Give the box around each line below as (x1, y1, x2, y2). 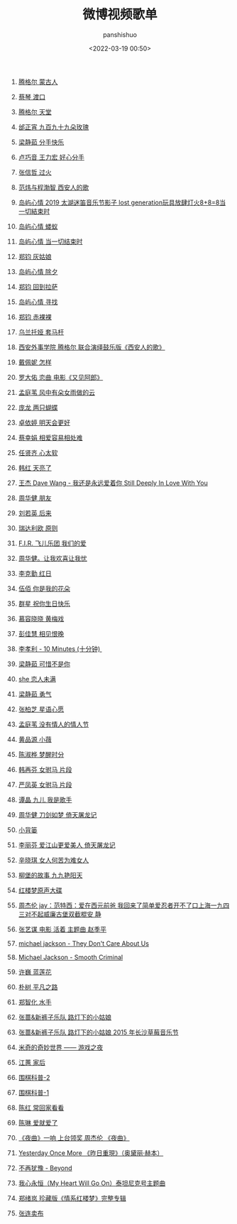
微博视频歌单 (82, 6, 158, 23)
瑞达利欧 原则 (18, 523, 58, 532)
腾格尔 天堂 (18, 107, 52, 116)
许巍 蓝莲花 (18, 967, 52, 976)
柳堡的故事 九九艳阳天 (18, 870, 83, 879)
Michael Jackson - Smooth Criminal (18, 953, 123, 961)
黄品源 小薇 (18, 735, 52, 743)
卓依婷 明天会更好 (18, 418, 70, 427)
